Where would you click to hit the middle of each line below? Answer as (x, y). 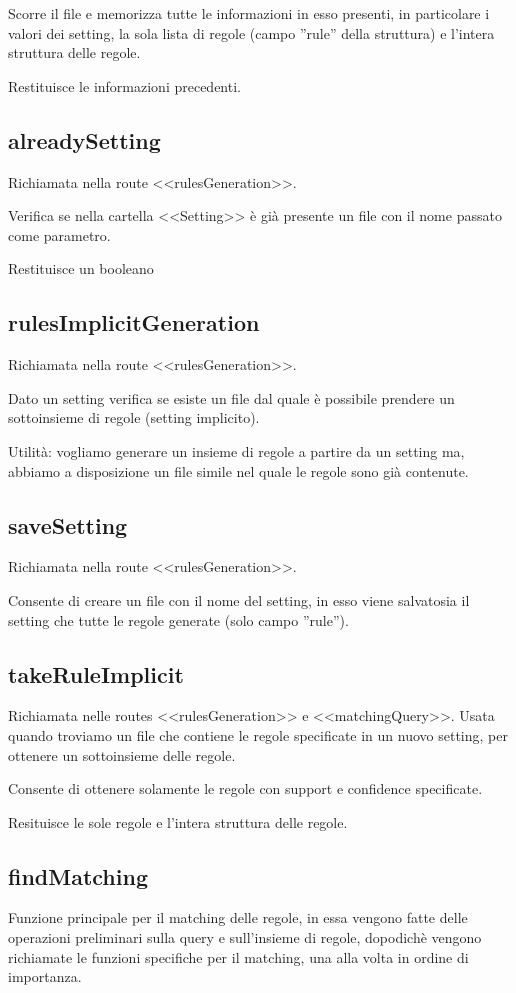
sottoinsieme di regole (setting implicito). (134, 417)
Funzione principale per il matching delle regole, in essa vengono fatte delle (238, 917)
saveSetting (68, 524)
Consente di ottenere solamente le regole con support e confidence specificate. (245, 788)
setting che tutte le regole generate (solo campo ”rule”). (178, 619)
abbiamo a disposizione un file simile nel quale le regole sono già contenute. (238, 470)
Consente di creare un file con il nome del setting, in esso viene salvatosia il (239, 599)
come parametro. (59, 234)
